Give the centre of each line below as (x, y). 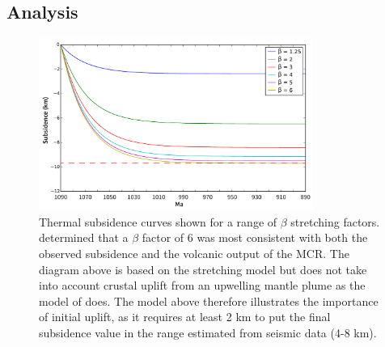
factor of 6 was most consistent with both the (255, 237)
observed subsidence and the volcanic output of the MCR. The (194, 253)
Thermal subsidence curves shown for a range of (158, 221)
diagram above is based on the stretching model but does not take (203, 269)
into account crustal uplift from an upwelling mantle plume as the (202, 285)
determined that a (84, 237)
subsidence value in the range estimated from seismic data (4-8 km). (208, 332)
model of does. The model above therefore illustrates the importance (209, 300)
